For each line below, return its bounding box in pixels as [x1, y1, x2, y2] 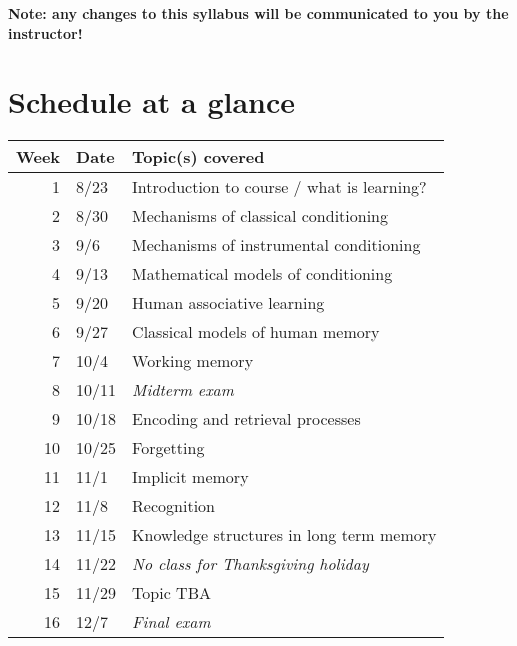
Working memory [132, 349, 254, 373]
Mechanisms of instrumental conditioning [132, 233, 421, 257]
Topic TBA [132, 581, 211, 605]
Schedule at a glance [8, 81, 296, 122]
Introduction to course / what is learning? [132, 175, 427, 199]
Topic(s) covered [132, 145, 265, 169]
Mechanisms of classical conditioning [132, 204, 388, 228]
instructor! [8, 22, 83, 43]
